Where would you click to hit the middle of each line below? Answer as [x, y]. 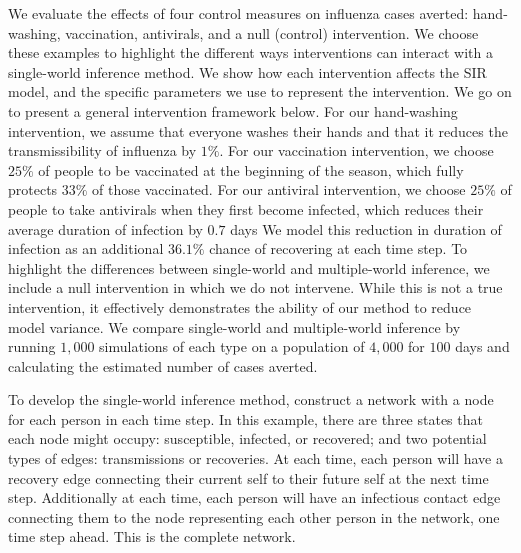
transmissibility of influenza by [102, 150]
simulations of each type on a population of [232, 346]
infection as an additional [86, 248]
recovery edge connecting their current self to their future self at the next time [248, 477]
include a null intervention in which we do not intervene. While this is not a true [255, 287]
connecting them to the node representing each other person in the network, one [254, 516]
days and [482, 346]
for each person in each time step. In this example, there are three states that [245, 418]
